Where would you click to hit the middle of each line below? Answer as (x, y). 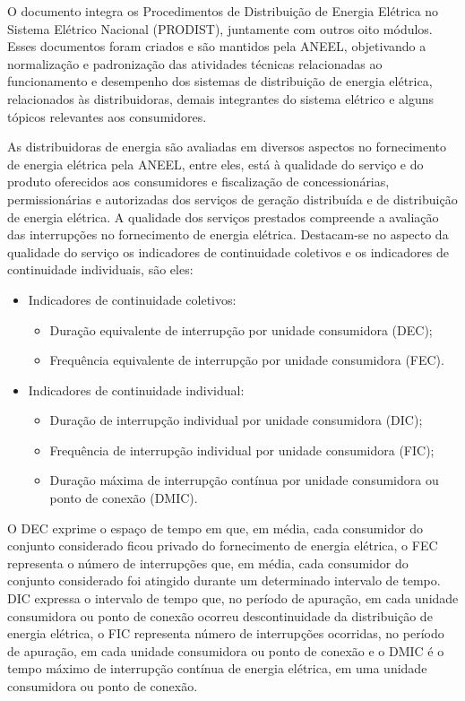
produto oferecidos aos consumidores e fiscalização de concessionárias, (198, 182)
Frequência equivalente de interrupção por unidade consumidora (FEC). (247, 360)
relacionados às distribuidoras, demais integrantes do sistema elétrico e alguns (221, 98)
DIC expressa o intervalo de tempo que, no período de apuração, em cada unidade (233, 598)
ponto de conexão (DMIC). (124, 498)
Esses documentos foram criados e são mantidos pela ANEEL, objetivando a (217, 46)
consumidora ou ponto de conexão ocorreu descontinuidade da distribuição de (220, 615)
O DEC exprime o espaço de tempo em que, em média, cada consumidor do (215, 528)
